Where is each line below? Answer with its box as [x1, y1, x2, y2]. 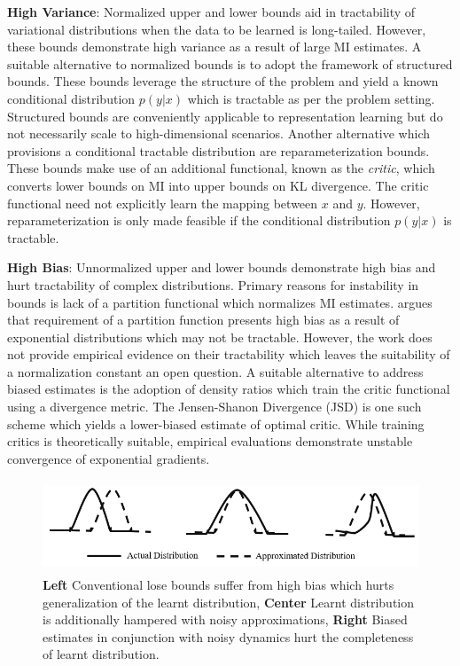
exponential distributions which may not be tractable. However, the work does [7, 327, 433, 346]
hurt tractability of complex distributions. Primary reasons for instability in [7, 275, 419, 294]
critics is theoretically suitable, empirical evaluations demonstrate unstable [7, 432, 413, 451]
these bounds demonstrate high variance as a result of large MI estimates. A [7, 37, 422, 56]
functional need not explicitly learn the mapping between [7, 193, 318, 212]
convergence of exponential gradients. [7, 449, 210, 467]
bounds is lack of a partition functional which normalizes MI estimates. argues [7, 293, 433, 311]
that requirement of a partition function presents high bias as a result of [7, 310, 400, 329]
